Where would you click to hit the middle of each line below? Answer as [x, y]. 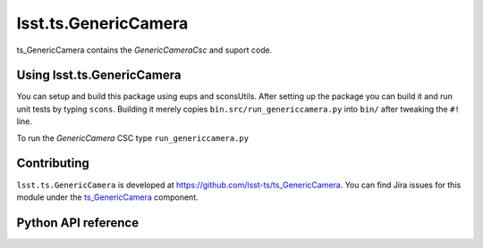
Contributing [53, 164]
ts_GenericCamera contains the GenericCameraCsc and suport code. [144, 50]
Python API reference [77, 223]
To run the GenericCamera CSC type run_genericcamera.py [133, 137]
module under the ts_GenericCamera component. [107, 197]
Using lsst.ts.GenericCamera [99, 75]
